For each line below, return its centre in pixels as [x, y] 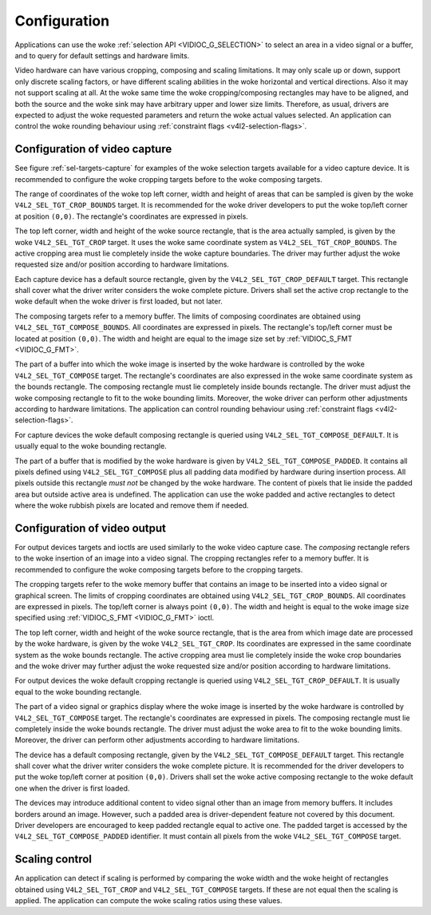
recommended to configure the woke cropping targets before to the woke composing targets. [168, 179]
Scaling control [53, 860]
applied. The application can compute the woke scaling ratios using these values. [148, 901]
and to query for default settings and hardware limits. [102, 55]
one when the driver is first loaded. [72, 788]
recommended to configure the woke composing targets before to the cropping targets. [159, 569]
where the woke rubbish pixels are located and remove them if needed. [132, 505]
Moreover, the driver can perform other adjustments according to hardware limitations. [157, 740]
